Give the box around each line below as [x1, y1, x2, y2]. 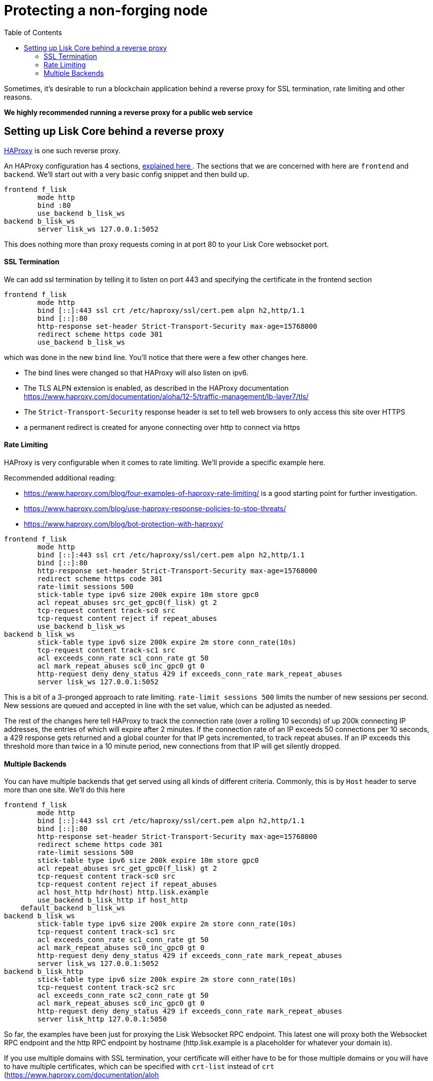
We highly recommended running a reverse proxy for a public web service [4, 108, 253, 117]
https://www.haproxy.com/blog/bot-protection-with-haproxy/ [24, 520, 223, 529]
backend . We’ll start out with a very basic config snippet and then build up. [4, 170, 249, 179]
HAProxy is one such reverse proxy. [4, 146, 121, 155]
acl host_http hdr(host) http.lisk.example [37, 888, 209, 897]
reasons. [4, 92, 32, 101]
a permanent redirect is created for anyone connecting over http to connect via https [24, 422, 300, 431]
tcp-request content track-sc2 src [37, 983, 175, 992]
